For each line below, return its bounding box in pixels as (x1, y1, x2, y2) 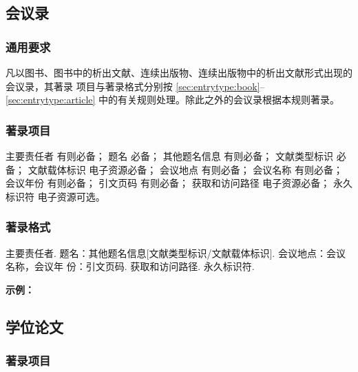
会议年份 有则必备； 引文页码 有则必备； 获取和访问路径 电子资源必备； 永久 (6, 176, 352, 190)
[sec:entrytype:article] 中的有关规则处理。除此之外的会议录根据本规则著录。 (6, 92, 340, 107)
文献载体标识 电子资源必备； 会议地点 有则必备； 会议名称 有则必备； (28, 162, 343, 176)
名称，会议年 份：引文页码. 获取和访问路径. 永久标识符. (6, 259, 255, 273)
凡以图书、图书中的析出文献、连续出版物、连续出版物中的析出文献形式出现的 (6, 65, 352, 79)
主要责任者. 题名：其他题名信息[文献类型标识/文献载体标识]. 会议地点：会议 (6, 245, 346, 260)
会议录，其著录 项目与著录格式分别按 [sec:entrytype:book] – (6, 79, 265, 93)
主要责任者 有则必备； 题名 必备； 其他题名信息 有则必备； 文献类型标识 (6, 149, 333, 163)
